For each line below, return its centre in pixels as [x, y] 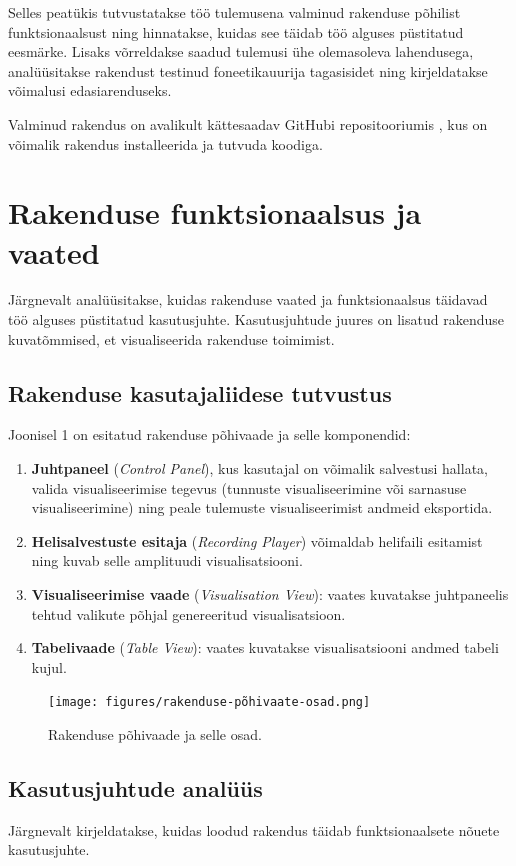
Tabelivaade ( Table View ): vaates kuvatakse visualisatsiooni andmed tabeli [265, 647]
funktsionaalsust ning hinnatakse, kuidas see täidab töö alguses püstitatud [236, 31]
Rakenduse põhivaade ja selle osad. [155, 734]
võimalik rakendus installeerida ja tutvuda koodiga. [165, 143]
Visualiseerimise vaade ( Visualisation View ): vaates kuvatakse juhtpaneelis [270, 594]
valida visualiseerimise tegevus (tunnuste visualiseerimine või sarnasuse [249, 487]
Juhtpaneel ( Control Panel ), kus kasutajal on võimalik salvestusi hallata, [259, 468]
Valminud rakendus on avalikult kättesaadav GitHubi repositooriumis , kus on [248, 123]
